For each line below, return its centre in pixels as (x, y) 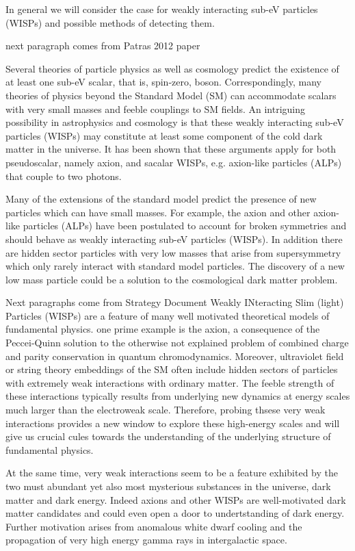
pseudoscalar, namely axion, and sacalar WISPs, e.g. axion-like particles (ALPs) (174, 162)
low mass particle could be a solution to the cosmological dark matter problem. (172, 279)
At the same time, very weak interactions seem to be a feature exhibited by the (172, 473)
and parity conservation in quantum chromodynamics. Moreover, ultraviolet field (175, 356)
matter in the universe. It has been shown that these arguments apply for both (171, 149)
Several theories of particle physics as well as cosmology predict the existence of (172, 68)
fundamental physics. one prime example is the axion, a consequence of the (163, 329)
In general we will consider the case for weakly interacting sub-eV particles (162, 9)
